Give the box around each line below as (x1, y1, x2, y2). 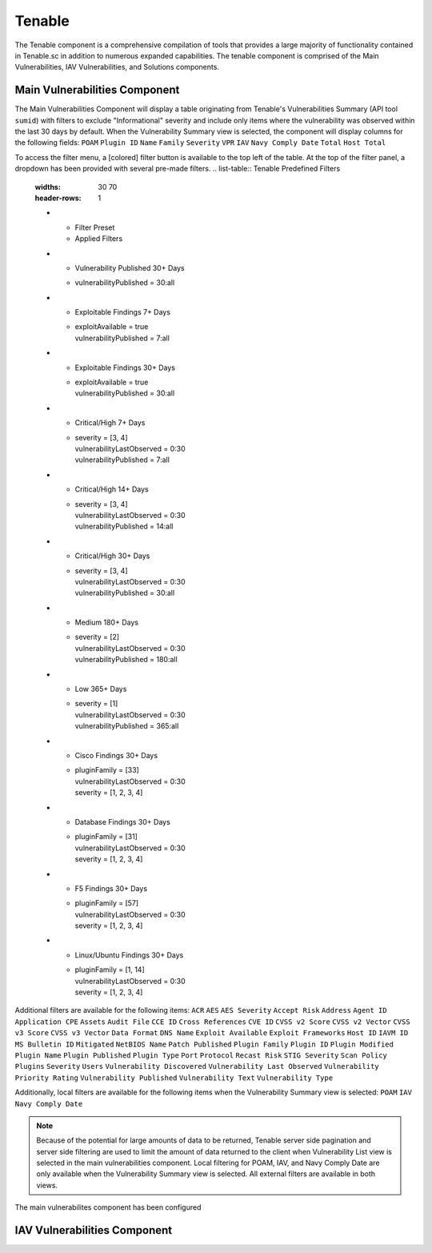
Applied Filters (74, 234, 123, 243)
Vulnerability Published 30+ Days (74, 263, 185, 272)
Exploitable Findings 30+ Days (74, 363, 176, 372)
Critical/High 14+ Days (74, 484, 149, 494)
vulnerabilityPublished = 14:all (74, 521, 174, 532)
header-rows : (34, 193, 82, 203)
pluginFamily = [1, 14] (74, 965, 146, 974)
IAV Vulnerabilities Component (14, 1223, 173, 1237)
